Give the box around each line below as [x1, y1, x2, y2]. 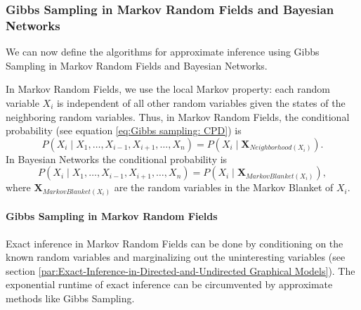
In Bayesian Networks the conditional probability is [6, 151, 228, 166]
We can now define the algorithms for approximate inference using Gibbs [6, 44, 320, 59]
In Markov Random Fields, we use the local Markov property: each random [6, 82, 330, 96]
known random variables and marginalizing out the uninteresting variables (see [6, 250, 346, 264]
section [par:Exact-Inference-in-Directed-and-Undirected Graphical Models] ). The [6, 263, 355, 278]
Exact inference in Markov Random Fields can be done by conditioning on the [6, 235, 343, 250]
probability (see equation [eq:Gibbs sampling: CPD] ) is [6, 123, 242, 138]
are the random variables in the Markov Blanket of [114, 180, 334, 195]
